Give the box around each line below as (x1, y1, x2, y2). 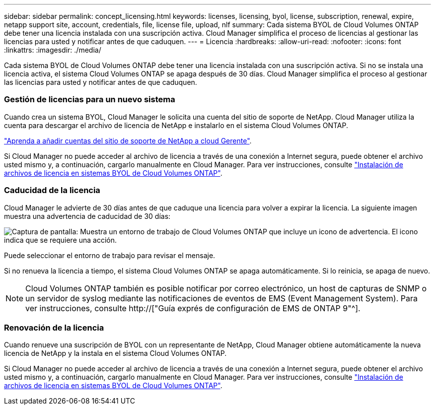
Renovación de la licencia (4, 322, 104, 333)
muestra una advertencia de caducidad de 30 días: (4, 211, 171, 220)
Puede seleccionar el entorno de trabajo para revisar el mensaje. (4, 251, 216, 260)
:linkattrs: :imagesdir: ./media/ (4, 46, 101, 54)
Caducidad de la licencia (4, 185, 100, 196)
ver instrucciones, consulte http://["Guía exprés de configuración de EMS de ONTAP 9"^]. (25, 303, 361, 313)
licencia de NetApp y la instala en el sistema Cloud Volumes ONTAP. (4, 349, 227, 358)
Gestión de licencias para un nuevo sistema (4, 94, 175, 105)
